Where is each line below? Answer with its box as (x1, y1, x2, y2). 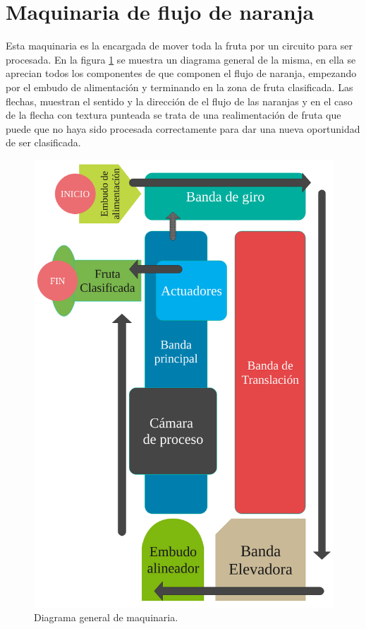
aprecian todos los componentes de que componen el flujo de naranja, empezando (6, 66, 357, 81)
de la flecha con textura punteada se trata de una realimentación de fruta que (6, 107, 341, 122)
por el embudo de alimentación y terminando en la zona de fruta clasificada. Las (6, 79, 353, 94)
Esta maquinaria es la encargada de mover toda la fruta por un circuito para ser (6, 38, 353, 53)
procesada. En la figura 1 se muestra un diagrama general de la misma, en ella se (6, 52, 356, 66)
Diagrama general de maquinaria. (34, 610, 178, 625)
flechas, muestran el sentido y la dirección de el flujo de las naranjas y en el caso (6, 93, 353, 108)
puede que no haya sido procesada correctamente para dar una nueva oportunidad (6, 121, 360, 136)
